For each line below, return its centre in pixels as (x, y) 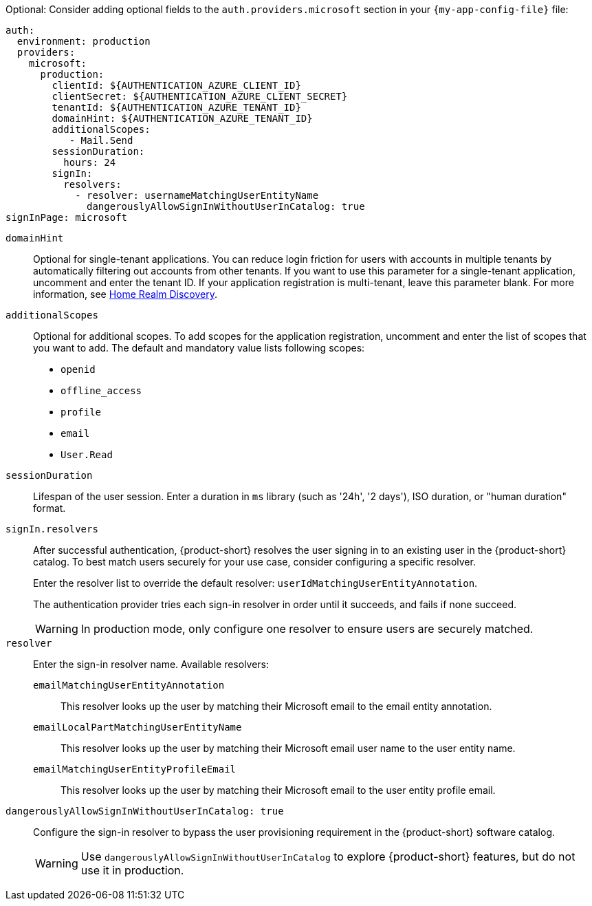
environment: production (84, 41)
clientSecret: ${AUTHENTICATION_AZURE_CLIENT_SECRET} (200, 96)
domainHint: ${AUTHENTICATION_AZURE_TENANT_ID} (182, 118)
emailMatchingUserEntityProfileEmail (135, 769)
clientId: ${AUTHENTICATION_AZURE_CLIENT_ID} (176, 85)
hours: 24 (90, 162)
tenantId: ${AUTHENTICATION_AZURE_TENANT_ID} (176, 107)
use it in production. (132, 870)
